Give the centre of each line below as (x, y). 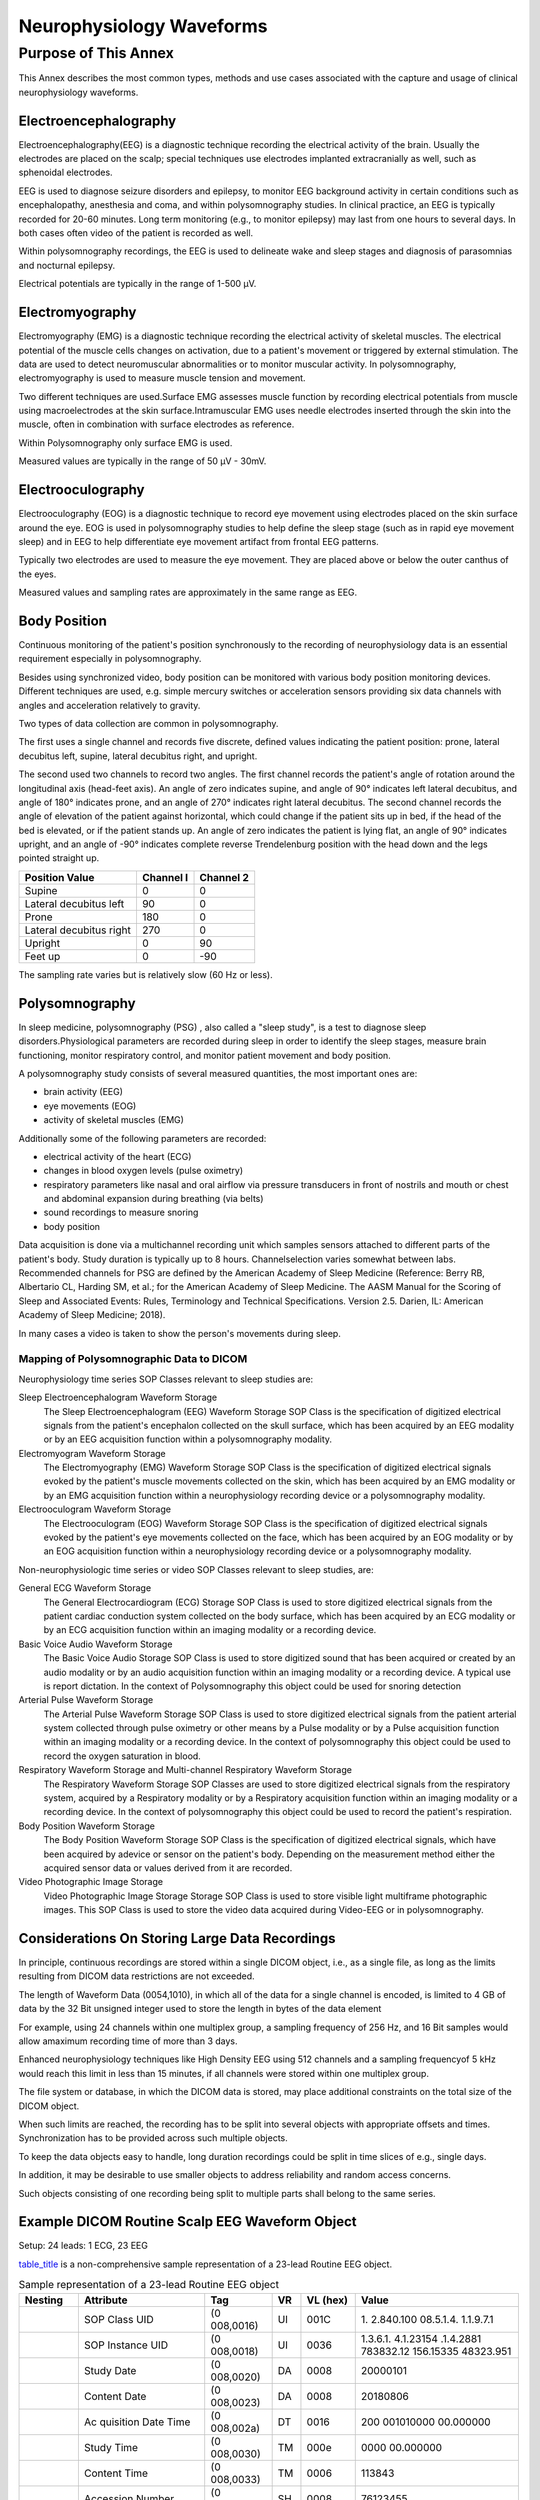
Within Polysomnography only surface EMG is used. (125, 442)
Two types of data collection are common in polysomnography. (148, 723)
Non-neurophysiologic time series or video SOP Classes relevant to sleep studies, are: (196, 1569)
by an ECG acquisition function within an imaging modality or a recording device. (210, 1630)
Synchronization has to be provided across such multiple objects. (153, 2138)
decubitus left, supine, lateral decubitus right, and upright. (138, 756)
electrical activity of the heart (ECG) (117, 1156)
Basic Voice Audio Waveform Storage (95, 1644)
